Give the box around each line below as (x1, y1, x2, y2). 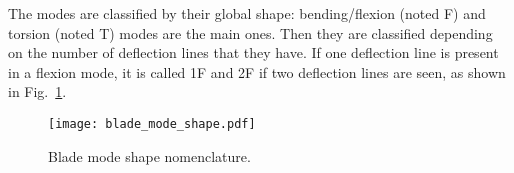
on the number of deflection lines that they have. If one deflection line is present (8, 42, 499, 63)
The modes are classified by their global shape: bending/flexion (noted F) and (8, 3, 486, 23)
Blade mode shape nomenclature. (48, 145, 251, 166)
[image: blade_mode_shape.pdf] (48, 116, 256, 131)
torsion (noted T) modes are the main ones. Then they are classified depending (8, 22, 493, 43)
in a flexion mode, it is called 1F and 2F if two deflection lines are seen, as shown (8, 61, 506, 82)
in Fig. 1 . (8, 81, 67, 102)
